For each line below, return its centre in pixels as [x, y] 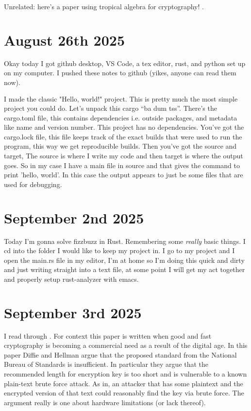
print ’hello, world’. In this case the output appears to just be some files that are [124, 175]
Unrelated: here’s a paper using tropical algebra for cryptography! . [104, 6]
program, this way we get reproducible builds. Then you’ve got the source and [120, 146]
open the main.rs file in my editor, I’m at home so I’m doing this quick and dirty [124, 260]
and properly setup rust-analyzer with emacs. [71, 279]
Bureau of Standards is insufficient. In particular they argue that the [106, 364]
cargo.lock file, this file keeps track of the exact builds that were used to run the [123, 136]
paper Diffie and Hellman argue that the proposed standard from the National [120, 354]
